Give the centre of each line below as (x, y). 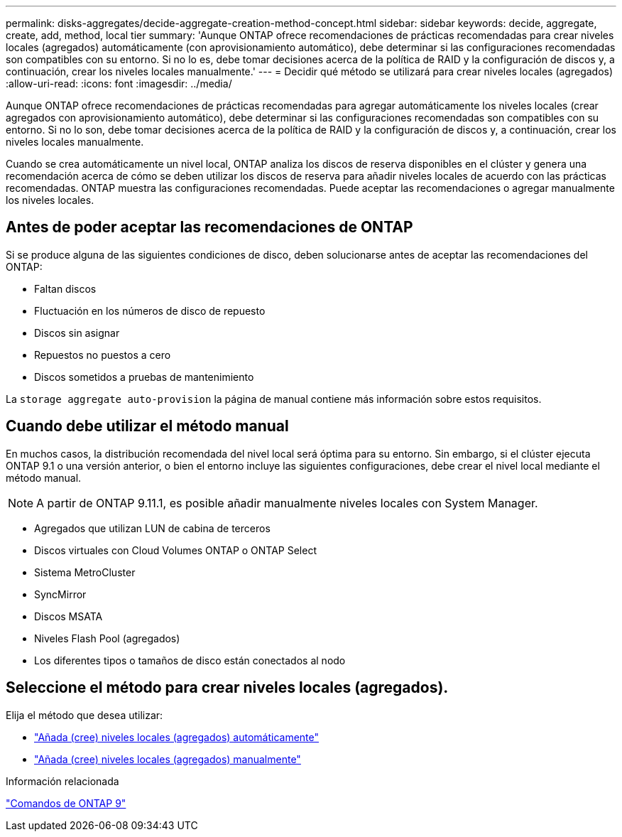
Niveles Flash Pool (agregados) (107, 638)
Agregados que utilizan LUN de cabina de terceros (152, 528)
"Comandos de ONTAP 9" (66, 803)
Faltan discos (65, 288)
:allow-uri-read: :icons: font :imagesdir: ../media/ (119, 83)
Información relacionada (62, 781)
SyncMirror (60, 594)
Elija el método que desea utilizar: (84, 715)
